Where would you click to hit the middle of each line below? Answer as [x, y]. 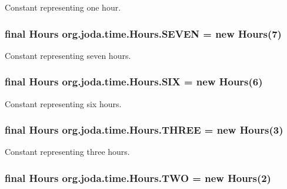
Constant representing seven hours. [68, 55]
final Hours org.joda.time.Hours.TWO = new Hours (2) [138, 178]
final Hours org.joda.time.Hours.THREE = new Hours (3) [144, 130]
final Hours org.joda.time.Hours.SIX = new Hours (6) [134, 82]
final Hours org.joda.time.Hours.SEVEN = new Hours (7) [143, 33]
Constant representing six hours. [63, 103]
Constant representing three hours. [67, 152]
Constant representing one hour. [63, 7]
